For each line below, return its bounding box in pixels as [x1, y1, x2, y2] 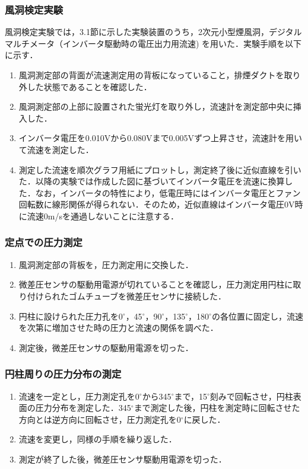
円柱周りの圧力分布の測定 [5, 366, 122, 381]
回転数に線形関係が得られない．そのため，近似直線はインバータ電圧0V [18, 198, 295, 210]
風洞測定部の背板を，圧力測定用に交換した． [18, 258, 193, 270]
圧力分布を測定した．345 [35, 401, 131, 414]
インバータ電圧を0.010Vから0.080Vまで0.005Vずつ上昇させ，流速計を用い [18, 132, 302, 144]
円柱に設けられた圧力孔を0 [18, 310, 123, 322]
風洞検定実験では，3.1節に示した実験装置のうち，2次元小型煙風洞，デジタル [5, 25, 302, 38]
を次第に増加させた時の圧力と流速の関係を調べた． [18, 321, 218, 334]
